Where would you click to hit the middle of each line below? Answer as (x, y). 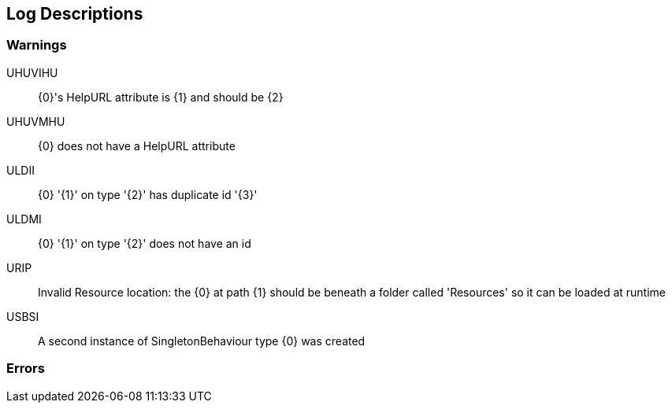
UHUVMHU (36, 121)
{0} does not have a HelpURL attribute (137, 146)
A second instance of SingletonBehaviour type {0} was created (202, 341)
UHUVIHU (32, 72)
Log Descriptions (75, 14)
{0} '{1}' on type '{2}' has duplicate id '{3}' (148, 194)
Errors (26, 368)
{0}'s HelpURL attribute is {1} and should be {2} (161, 97)
